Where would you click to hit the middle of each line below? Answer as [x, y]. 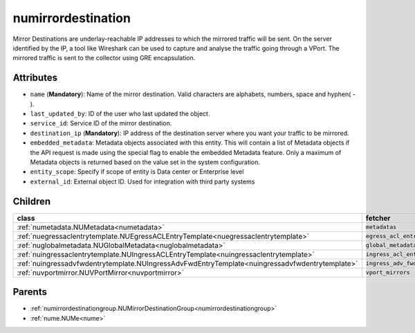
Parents [30, 292]
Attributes [35, 78]
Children [32, 201]
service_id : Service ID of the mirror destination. [101, 123]
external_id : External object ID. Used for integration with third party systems [142, 181]
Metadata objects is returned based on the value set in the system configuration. [145, 162]
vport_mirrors [388, 272]
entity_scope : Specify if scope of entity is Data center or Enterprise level [137, 172]
